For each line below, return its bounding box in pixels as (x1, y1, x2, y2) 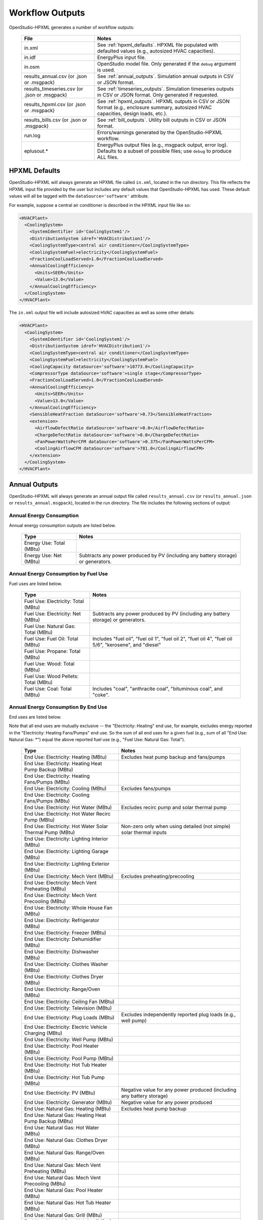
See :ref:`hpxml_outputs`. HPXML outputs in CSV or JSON (97, 98, 230, 104)
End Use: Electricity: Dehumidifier (24, 936, 102, 943)
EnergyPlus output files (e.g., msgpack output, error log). (97, 142, 228, 148)
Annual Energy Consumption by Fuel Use (9, 570, 108, 577)
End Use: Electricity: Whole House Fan (24, 904, 113, 911)
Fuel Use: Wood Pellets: (24, 673, 79, 680)
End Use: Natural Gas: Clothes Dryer (24, 1137, 108, 1144)
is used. (97, 66, 115, 73)
